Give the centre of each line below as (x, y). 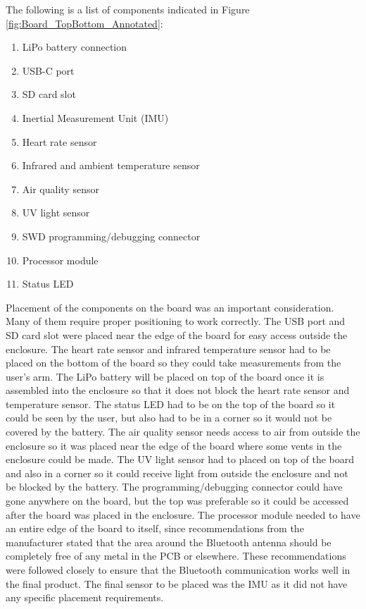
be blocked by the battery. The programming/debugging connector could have (174, 487)
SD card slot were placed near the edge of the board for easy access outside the (177, 334)
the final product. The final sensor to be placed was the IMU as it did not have (177, 583)
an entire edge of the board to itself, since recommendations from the (155, 528)
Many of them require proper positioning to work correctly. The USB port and (176, 321)
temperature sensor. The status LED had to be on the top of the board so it (171, 404)
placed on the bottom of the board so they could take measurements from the (173, 363)
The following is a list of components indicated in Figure (128, 9)
